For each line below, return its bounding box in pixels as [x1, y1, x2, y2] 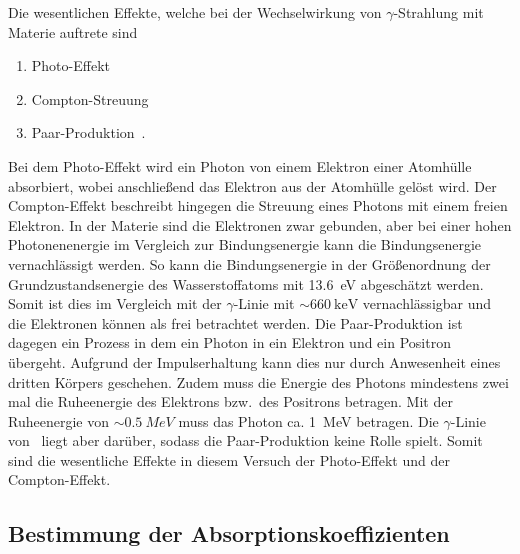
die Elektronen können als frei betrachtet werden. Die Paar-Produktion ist [8, 312, 463, 333]
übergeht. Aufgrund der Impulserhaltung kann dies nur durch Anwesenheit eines [8, 351, 501, 372]
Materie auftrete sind [8, 21, 138, 42]
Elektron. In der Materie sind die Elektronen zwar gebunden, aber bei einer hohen [8, 214, 512, 235]
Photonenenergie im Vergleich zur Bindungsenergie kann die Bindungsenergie [8, 234, 482, 255]
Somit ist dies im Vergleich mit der [8, 293, 222, 314]
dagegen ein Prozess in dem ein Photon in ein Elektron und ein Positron [8, 332, 451, 353]
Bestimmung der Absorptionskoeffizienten [8, 518, 450, 549]
